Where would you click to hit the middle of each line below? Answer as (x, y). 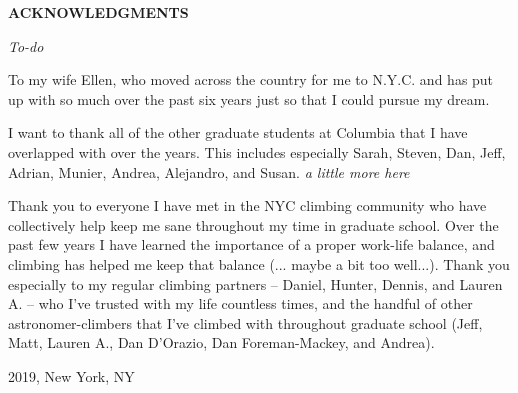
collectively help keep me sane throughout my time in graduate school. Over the (253, 224)
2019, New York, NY (71, 375)
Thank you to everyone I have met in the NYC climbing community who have (247, 205)
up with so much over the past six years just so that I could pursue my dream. (249, 98)
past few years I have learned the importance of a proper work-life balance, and (251, 244)
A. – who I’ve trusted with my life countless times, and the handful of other (240, 303)
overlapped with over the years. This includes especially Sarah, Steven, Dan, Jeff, (257, 151)
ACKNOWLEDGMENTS (98, 12)
